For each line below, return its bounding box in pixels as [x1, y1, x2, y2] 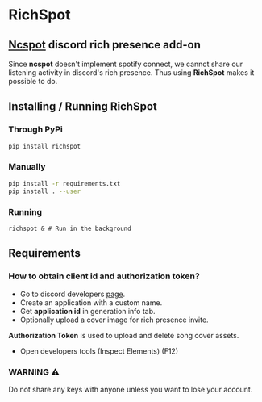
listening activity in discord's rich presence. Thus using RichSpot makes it [8, 68, 255, 77]
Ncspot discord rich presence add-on [8, 38, 202, 52]
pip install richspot [8, 142, 81, 150]
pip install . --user [8, 187, 81, 195]
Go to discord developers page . [19, 289, 126, 299]
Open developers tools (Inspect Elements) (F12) [19, 345, 179, 356]
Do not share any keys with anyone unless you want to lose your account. [8, 384, 253, 394]
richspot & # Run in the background [8, 224, 131, 232]
